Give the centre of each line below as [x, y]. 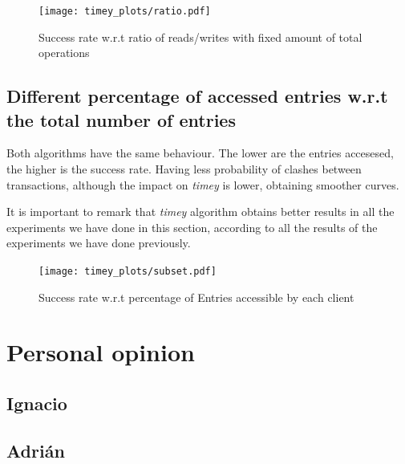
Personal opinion [101, 352]
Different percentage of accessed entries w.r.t [197, 96]
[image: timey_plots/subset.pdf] [128, 271]
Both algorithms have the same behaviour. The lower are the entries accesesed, [200, 153]
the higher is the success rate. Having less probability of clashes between [184, 169]
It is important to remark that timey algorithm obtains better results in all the [200, 212]
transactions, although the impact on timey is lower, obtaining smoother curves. [203, 184]
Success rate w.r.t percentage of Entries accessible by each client [196, 297]
